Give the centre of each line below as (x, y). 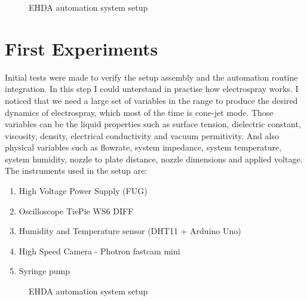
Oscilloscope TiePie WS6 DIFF (76, 211)
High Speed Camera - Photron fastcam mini (99, 251)
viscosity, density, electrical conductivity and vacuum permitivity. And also (142, 135)
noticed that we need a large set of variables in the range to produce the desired (151, 100)
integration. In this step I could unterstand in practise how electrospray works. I (152, 89)
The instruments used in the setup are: (76, 171)
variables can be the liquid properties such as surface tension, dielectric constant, (153, 124)
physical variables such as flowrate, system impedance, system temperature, (143, 147)
